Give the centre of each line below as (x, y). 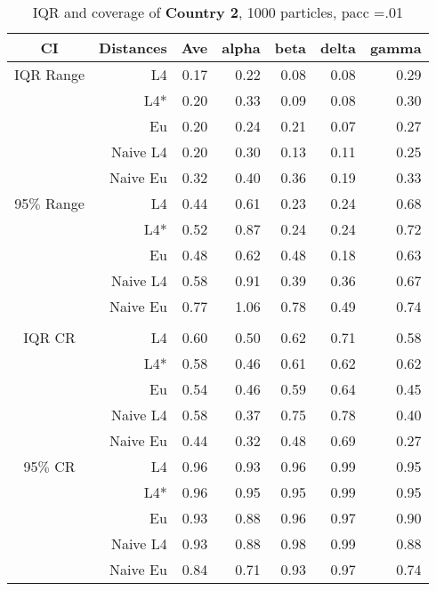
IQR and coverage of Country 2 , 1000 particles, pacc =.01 (218, 12)
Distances (133, 48)
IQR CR (49, 337)
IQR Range (50, 74)
